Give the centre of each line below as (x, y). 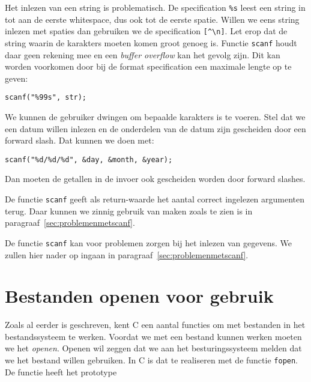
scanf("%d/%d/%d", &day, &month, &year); (89, 159)
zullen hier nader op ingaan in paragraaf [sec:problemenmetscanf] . (127, 254)
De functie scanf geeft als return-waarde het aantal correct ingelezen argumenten (155, 199)
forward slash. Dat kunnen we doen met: (80, 140)
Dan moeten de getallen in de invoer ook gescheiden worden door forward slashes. (155, 179)
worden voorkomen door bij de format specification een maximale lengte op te (148, 66)
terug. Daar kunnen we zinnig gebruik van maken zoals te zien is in (129, 211)
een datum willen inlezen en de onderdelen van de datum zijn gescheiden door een (155, 128)
